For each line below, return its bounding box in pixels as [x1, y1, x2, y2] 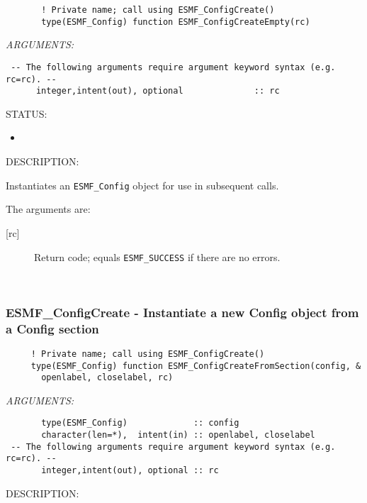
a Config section [6, 319, 99, 337]
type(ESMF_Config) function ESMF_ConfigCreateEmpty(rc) [41, 16, 310, 27]
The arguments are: [6, 201, 91, 216]
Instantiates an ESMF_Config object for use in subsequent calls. [6, 177, 279, 192]
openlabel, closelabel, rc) [41, 372, 174, 383]
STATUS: [6, 106, 47, 121]
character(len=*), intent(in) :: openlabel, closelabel [41, 430, 315, 441]
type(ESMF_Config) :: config [41, 418, 239, 429]
